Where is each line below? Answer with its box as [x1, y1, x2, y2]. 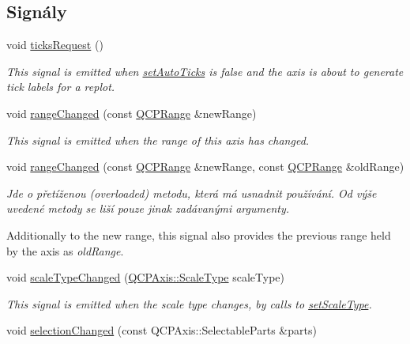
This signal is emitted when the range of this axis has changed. [6, 131, 310, 148]
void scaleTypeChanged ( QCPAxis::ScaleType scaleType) [6, 269, 284, 285]
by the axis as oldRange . [6, 242, 124, 259]
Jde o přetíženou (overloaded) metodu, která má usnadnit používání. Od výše [6, 184, 377, 201]
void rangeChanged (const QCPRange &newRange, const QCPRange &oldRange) [6, 158, 404, 175]
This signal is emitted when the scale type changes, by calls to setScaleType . [6, 295, 372, 312]
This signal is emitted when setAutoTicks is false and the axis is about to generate [6, 62, 404, 79]
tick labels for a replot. [6, 78, 115, 95]
